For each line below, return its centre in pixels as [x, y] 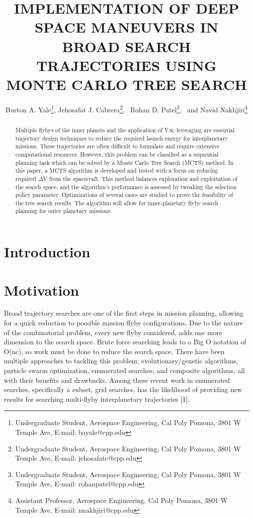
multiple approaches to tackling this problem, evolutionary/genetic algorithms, [121, 361]
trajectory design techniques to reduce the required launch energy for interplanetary [122, 138]
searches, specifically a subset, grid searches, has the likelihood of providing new [123, 389]
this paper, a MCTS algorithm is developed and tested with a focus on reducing [117, 170]
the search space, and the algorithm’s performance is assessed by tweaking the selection [126, 187]
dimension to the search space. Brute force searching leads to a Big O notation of [125, 342]
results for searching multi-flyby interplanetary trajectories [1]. [97, 399]
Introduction [47, 252]
